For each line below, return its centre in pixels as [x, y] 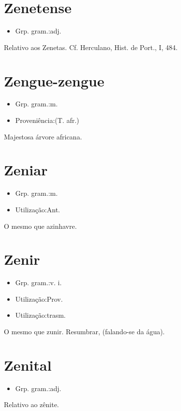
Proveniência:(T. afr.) [47, 120]
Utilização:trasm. [40, 315]
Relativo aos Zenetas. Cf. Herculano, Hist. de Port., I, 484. [91, 47]
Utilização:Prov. [39, 299]
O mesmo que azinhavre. [40, 226]
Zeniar [26, 170]
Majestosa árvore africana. [43, 136]
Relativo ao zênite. [31, 404]
